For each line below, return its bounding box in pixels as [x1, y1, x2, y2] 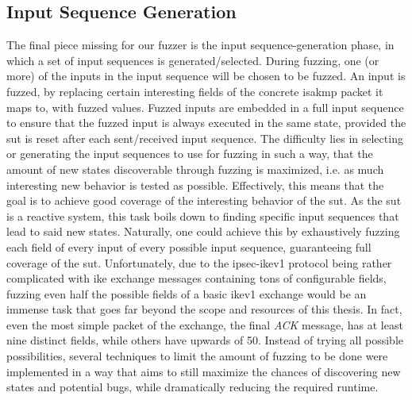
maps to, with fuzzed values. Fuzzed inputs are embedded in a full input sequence [6, 98, 404, 115]
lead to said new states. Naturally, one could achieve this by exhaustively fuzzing [6, 223, 400, 240]
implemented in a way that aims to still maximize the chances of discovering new [6, 363, 401, 379]
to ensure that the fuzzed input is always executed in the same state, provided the [6, 114, 406, 131]
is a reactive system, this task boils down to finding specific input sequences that [6, 207, 399, 224]
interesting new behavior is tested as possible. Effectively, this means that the [6, 176, 384, 193]
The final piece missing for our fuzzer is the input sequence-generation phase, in [6, 37, 395, 53]
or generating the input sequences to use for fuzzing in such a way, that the [6, 145, 373, 162]
